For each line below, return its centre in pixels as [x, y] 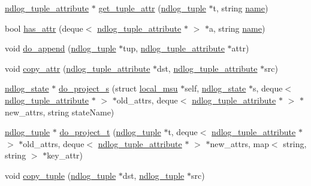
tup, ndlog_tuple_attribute [174, 48]
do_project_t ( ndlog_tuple [110, 132]
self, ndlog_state [215, 88]
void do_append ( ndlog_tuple [61, 48]
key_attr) [65, 155]
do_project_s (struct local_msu [118, 88]
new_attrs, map [239, 143]
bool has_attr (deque [44, 28]
